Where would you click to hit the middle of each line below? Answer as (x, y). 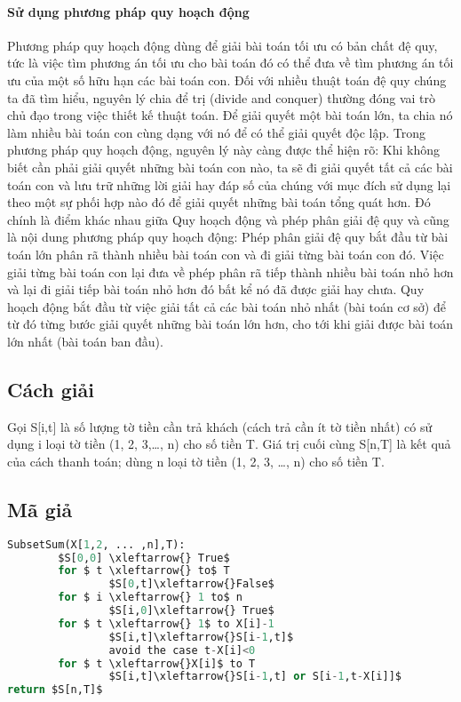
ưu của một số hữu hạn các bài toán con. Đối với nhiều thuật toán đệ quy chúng (227, 80)
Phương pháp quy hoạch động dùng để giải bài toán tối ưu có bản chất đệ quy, (223, 45)
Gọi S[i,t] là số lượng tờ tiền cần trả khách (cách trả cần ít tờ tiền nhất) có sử (220, 426)
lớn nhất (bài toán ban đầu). (85, 341)
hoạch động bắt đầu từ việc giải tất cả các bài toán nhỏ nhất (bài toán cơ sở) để (227, 306)
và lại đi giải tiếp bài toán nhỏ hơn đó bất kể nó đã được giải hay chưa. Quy (216, 289)
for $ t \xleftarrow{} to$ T (144, 571)
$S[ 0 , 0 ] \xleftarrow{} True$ (144, 558)
